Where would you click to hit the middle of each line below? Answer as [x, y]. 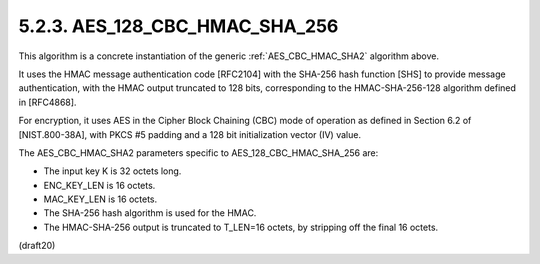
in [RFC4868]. [47, 102]
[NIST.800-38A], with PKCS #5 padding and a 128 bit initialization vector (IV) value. [190, 134]
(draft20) [37, 246]
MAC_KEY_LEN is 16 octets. [100, 199]
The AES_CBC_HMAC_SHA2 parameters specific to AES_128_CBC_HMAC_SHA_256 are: [198, 152]
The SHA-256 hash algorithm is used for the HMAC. [150, 213]
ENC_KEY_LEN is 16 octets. [99, 185]
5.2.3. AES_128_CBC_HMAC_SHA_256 [178, 26]
